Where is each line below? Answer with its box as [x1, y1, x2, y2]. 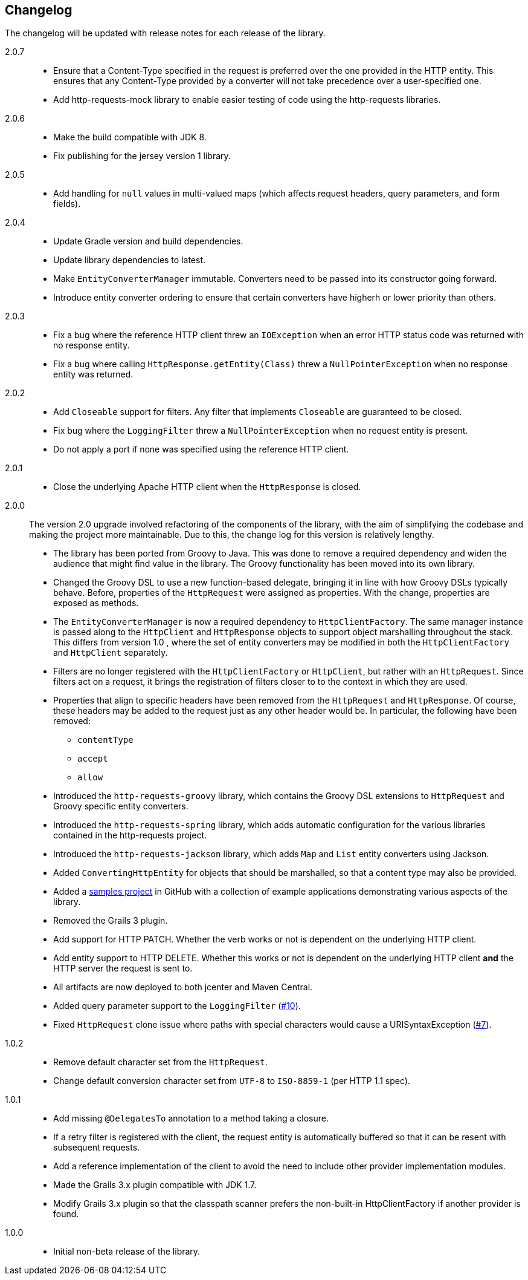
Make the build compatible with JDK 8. [53, 132, 207, 143]
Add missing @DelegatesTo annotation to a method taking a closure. [53, 1113, 329, 1124]
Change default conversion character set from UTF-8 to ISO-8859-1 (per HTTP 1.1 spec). [53, 1076, 410, 1086]
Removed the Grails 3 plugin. [53, 915, 168, 926]
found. [53, 1209, 79, 1220]
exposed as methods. [53, 598, 139, 609]
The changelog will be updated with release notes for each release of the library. [5, 28, 326, 39]
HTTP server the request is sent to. [53, 963, 193, 974]
